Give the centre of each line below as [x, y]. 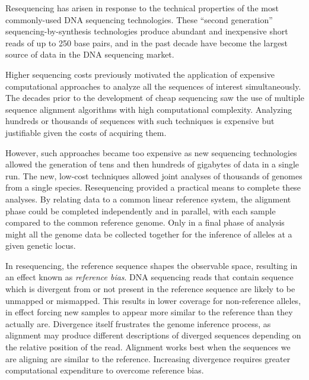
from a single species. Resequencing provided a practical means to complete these [153, 187]
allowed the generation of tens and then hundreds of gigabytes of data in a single [152, 164]
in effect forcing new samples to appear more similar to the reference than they [149, 312]
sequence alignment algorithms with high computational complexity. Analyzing [149, 109]
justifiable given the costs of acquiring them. [86, 132]
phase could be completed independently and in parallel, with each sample [141, 210]
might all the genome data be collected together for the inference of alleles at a [149, 234]
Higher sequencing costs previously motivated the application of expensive [140, 74]
